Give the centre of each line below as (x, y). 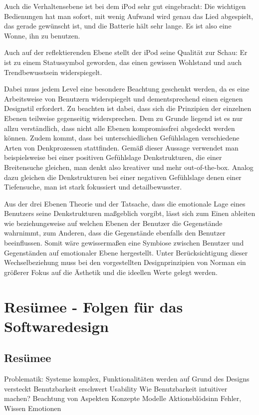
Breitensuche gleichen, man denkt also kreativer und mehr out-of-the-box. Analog (129, 167)
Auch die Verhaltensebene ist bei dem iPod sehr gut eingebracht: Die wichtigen (125, 6)
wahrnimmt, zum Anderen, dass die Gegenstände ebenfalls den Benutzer (115, 233)
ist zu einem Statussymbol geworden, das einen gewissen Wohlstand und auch (123, 62)
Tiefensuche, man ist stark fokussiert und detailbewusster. (93, 187)
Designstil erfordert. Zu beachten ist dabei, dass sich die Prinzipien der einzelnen (128, 108)
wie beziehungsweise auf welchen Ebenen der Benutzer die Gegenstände (113, 223)
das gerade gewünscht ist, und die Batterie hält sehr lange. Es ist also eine (118, 26)
